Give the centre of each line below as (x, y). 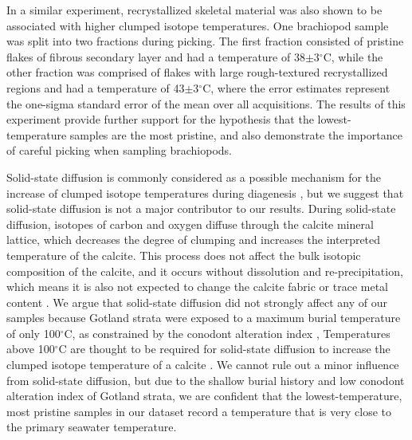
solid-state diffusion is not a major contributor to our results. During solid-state (201, 208)
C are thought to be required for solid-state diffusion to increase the (224, 349)
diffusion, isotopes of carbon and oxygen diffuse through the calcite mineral (190, 224)
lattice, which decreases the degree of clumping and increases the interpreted (194, 240)
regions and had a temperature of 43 (96, 87)
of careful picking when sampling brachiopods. (119, 150)
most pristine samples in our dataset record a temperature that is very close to (199, 411)
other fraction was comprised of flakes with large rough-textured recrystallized (197, 72)
